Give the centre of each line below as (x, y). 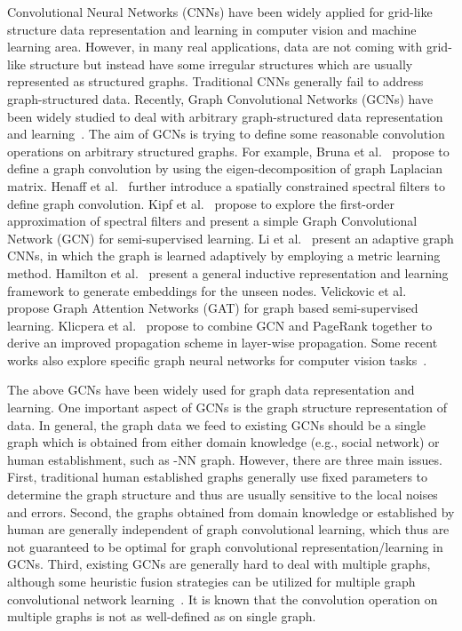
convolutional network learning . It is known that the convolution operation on (223, 599)
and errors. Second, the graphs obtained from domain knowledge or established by (231, 511)
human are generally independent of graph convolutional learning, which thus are (228, 529)
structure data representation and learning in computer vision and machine (212, 29)
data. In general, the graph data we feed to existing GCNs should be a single (217, 424)
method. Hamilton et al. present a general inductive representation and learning (228, 272)
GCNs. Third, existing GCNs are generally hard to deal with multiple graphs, (219, 564)
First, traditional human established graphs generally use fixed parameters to (218, 477)
